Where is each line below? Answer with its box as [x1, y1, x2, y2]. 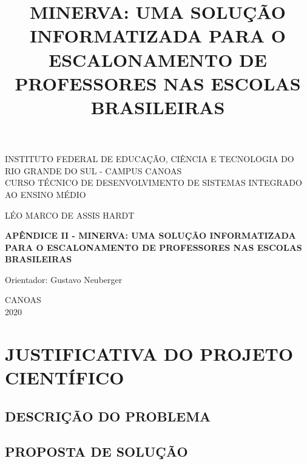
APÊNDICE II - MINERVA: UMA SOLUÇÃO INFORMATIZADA [5, 229, 296, 242]
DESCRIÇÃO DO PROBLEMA [5, 406, 211, 425]
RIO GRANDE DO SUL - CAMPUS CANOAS [5, 164, 182, 177]
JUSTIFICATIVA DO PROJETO [5, 341, 294, 366]
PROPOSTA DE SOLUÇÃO [5, 442, 188, 461]
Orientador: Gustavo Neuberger [5, 273, 123, 285]
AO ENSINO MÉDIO [5, 188, 86, 200]
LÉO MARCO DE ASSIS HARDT [5, 208, 135, 221]
